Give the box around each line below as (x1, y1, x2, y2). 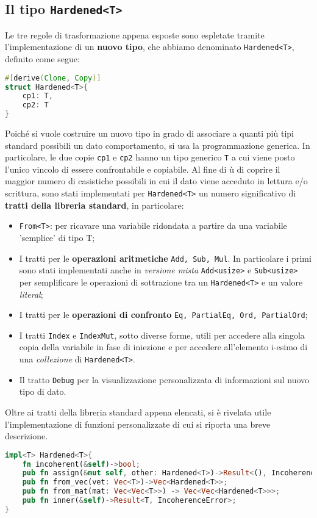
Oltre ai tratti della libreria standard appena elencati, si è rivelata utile (5, 405, 271, 418)
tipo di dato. (19, 385, 66, 398)
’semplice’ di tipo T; (19, 231, 95, 243)
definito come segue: (5, 52, 80, 65)
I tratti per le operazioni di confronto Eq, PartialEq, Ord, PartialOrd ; (19, 308, 308, 321)
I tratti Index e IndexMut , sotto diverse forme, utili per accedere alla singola (19, 328, 305, 341)
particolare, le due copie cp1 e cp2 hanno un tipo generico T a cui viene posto (5, 151, 295, 164)
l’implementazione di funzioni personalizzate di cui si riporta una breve (5, 417, 271, 430)
